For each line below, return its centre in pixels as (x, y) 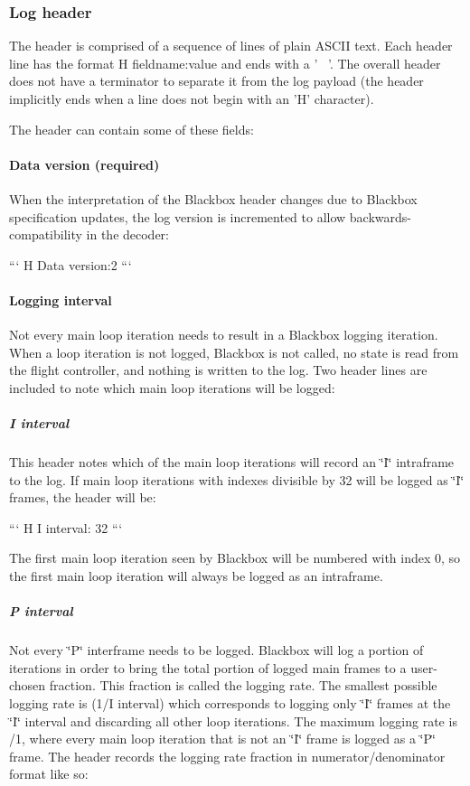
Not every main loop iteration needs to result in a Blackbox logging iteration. (224, 335)
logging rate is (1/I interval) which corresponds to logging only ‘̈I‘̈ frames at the (230, 703)
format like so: (49, 774)
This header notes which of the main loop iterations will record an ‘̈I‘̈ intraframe (232, 462)
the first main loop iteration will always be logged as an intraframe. (196, 576)
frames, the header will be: (83, 497)
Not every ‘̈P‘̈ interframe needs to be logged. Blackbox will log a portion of (216, 650)
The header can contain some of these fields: (132, 129)
